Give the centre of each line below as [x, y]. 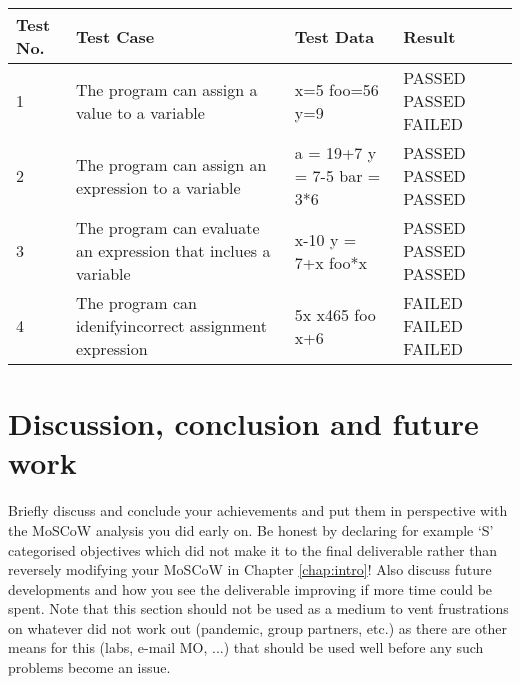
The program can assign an [171, 164]
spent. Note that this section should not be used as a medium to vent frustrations [258, 608]
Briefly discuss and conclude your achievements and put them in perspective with [258, 510]
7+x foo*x [330, 262]
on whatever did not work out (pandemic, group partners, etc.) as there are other [258, 627]
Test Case [115, 36]
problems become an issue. [89, 667]
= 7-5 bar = [337, 175]
